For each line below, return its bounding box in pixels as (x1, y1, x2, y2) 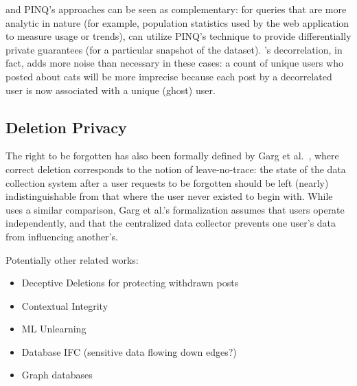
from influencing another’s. (5, 229, 118, 243)
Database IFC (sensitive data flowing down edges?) (21, 344, 237, 359)
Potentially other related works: (5, 252, 139, 266)
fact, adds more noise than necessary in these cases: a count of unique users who (5, 56, 343, 70)
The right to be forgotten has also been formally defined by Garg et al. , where (5, 148, 339, 163)
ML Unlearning (21, 321, 87, 336)
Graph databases (21, 367, 93, 382)
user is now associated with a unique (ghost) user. (5, 82, 216, 97)
